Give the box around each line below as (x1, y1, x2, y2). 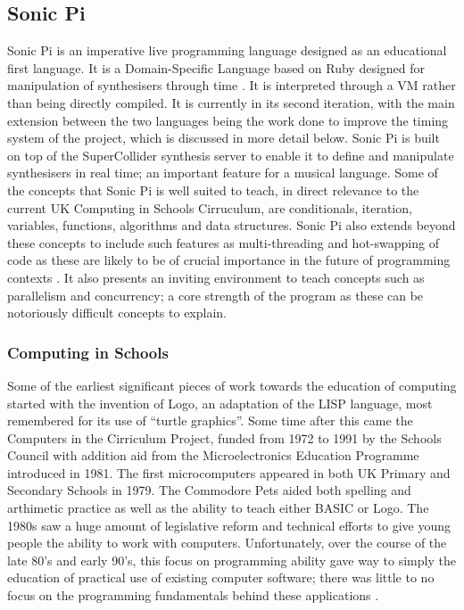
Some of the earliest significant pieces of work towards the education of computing (7, 375, 457, 394)
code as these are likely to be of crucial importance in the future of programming (7, 251, 451, 269)
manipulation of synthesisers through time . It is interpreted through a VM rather (7, 76, 456, 95)
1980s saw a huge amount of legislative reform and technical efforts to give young (7, 515, 451, 534)
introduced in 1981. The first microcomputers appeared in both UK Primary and (7, 463, 451, 482)
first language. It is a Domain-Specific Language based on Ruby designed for (7, 58, 426, 77)
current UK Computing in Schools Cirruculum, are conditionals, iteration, (7, 198, 412, 217)
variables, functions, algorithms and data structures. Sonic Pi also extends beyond (7, 216, 456, 235)
